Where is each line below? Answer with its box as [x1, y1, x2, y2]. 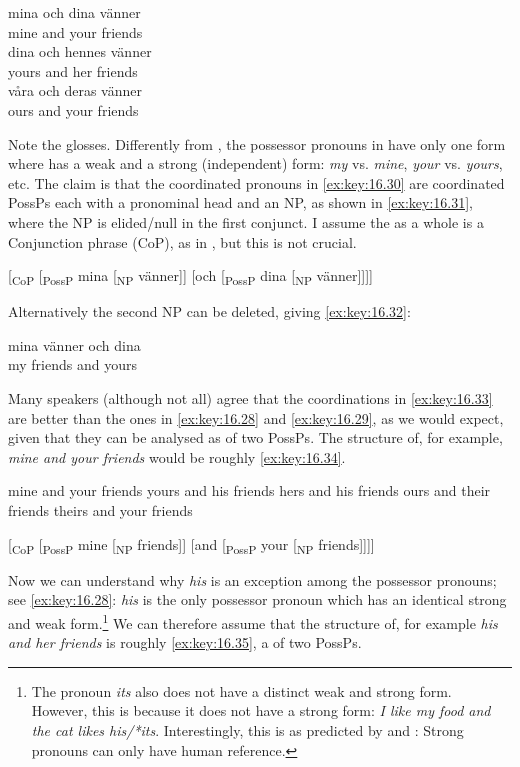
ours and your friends [8, 99, 139, 120]
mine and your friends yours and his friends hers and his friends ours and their [8, 480, 491, 501]
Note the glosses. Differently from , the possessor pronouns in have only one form [8, 133, 506, 154]
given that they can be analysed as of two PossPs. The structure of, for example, [8, 427, 503, 448]
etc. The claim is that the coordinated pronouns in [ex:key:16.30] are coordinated [8, 172, 505, 193]
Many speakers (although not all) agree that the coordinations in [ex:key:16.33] [8, 388, 493, 409]
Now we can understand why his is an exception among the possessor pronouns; [8, 569, 497, 590]
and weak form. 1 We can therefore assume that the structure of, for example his [8, 609, 498, 633]
